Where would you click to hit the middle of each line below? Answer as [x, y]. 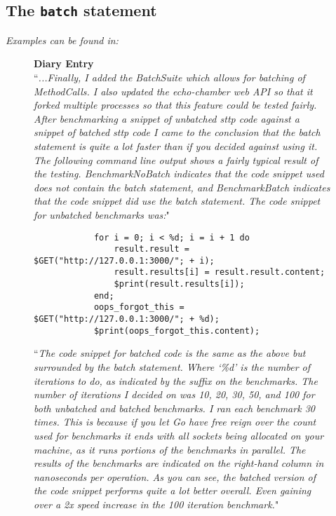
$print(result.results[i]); [179, 284]
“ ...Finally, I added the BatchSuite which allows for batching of [169, 77]
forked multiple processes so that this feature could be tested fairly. [175, 105]
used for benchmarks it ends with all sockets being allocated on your [179, 435]
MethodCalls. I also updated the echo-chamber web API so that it [173, 91]
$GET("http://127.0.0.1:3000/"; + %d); [127, 319]
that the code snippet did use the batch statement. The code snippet [177, 201]
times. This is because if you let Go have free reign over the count [175, 422]
